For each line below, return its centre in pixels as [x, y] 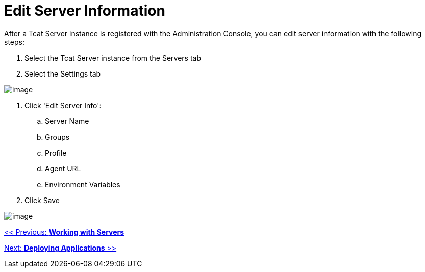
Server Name [67, 121]
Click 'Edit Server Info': [63, 105]
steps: [14, 42]
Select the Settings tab [63, 73]
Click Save [42, 200]
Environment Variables [83, 184]
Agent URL [63, 168]
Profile [56, 153]
